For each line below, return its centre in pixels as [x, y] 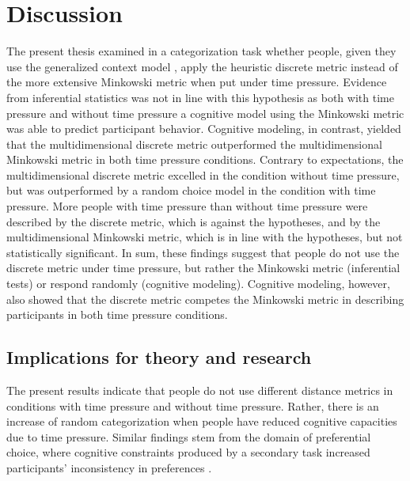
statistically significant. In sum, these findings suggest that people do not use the [203, 252]
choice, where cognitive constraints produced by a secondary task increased [188, 452]
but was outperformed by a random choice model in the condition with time [191, 190]
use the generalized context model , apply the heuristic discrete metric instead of [202, 66]
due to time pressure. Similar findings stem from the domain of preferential [189, 436]
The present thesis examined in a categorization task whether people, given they [201, 51]
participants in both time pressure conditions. [117, 314]
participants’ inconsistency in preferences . [109, 467]
